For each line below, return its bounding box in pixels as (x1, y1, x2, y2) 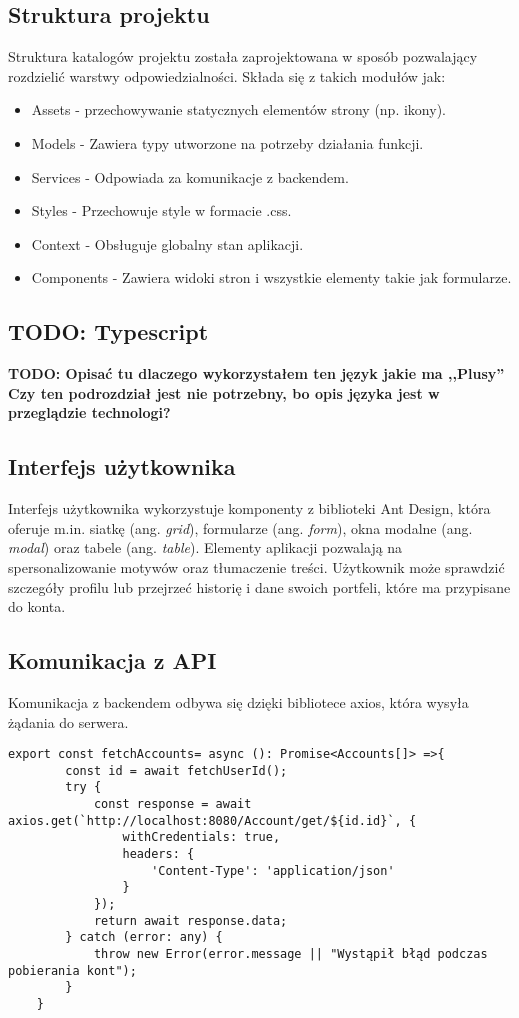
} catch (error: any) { (65, 930, 223, 945)
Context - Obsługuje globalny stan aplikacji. (31, 233, 304, 254)
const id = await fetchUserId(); (65, 763, 288, 778)
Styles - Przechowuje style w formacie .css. (31, 200, 292, 221)
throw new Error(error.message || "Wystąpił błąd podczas (93, 946, 488, 961)
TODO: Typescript (8, 316, 209, 347)
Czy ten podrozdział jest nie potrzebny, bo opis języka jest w (8, 382, 440, 403)
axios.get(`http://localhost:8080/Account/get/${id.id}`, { (8, 813, 417, 828)
